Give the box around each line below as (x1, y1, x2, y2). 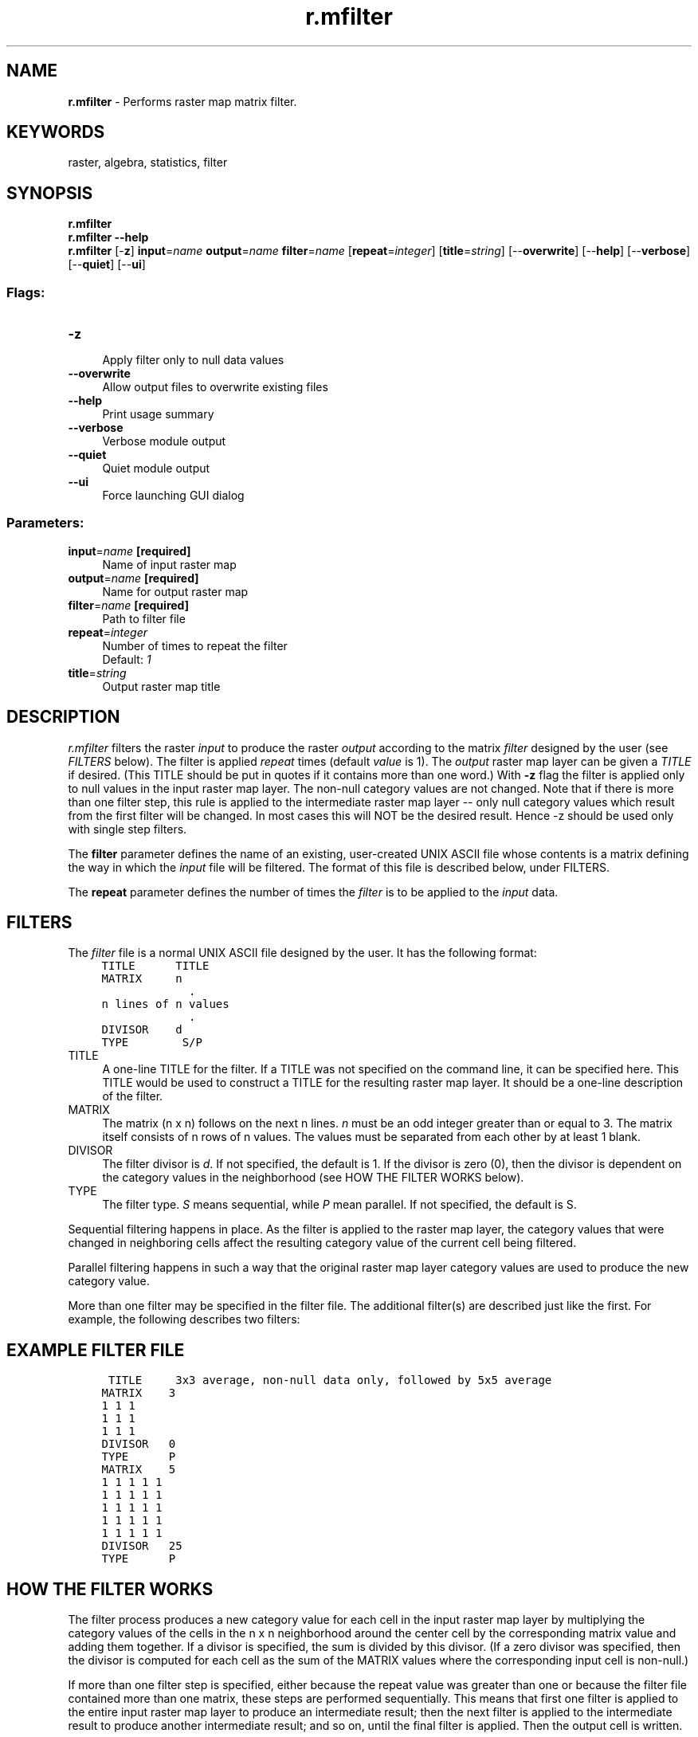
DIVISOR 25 (101, 1539, 182, 1553)
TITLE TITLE (101, 959, 210, 973)
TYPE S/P (101, 1036, 202, 1049)
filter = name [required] (68, 598, 189, 612)
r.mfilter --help (68, 230, 149, 245)
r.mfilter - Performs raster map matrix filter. (68, 94, 297, 108)
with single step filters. (68, 821, 187, 836)
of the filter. (102, 1089, 163, 1104)
